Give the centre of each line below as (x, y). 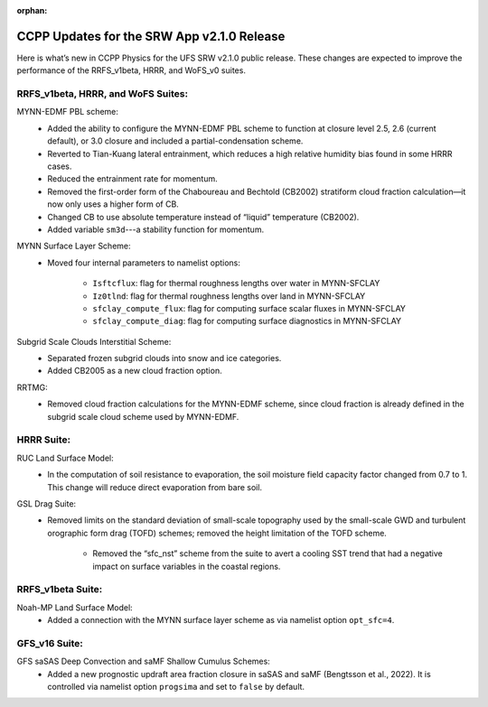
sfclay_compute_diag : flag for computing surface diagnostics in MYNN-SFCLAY (247, 321)
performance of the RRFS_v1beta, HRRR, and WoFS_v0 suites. (131, 70)
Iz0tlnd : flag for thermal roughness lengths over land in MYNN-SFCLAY (229, 296)
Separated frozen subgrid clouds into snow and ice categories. (164, 358)
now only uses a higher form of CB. (113, 204)
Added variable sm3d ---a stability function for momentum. (156, 229)
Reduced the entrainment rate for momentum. (133, 179)
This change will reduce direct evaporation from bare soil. (155, 487)
